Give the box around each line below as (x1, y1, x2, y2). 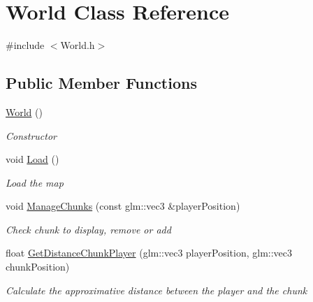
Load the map (6, 175, 64, 189)
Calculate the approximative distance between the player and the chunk (6, 282, 307, 297)
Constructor (6, 128, 57, 143)
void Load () (6, 152, 59, 166)
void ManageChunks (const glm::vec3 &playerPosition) (6, 199, 240, 213)
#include (6, 38, 45, 52)
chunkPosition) (6, 259, 70, 274)
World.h (60, 38, 95, 52)
